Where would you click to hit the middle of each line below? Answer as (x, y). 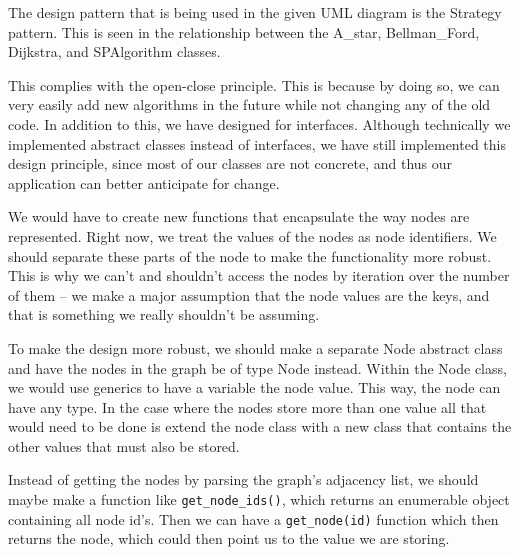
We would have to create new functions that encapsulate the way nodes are (239, 216)
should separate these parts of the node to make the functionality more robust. (250, 255)
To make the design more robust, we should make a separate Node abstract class (255, 347)
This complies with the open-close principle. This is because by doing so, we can (254, 84)
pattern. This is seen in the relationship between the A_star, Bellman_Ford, (244, 31)
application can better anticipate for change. (144, 182)
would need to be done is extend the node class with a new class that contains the (260, 426)
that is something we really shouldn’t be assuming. (164, 314)
